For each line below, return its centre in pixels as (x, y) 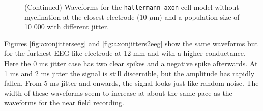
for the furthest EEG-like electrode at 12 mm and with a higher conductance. (125, 53)
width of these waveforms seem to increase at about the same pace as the (118, 93)
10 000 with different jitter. (67, 26)
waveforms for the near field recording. (64, 103)
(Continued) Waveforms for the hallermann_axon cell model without (132, 7)
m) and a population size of (196, 16)
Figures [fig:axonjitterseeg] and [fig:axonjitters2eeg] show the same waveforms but (131, 43)
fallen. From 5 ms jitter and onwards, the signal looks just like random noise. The (131, 83)
